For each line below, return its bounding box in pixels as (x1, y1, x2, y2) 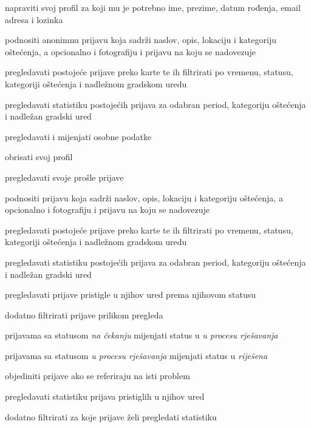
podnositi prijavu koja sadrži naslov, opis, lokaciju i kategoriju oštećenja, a (5, 191, 283, 204)
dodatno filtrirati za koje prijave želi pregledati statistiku (5, 410, 217, 423)
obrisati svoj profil (5, 150, 73, 163)
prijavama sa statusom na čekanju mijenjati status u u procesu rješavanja (5, 329, 278, 341)
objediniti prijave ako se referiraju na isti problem (5, 369, 190, 382)
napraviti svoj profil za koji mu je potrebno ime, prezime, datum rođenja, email (5, 1, 301, 13)
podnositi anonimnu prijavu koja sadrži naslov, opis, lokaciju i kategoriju (5, 33, 276, 46)
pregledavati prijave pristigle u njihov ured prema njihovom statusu (5, 288, 256, 301)
